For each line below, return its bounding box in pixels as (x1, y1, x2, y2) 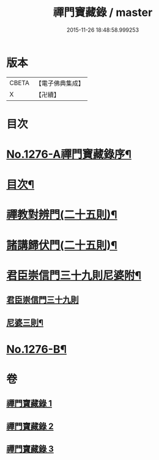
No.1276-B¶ (6, 342, 67, 356)
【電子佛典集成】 (35, 79, 84, 87)
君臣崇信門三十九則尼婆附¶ (6, 269, 142, 282)
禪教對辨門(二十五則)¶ (6, 208, 117, 222)
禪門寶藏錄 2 (6, 421, 54, 431)
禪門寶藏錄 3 (6, 444, 54, 454)
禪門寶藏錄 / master (53, 6, 153, 20)
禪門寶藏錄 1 (6, 398, 53, 409)
